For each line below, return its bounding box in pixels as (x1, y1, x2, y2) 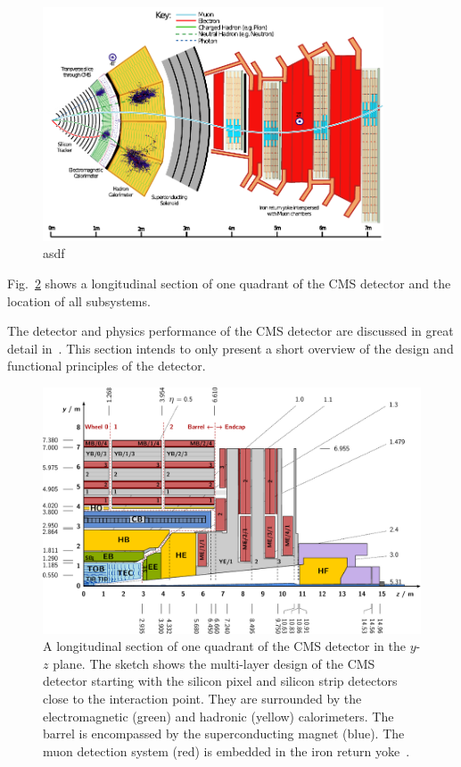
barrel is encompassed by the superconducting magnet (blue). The (43, 724, 405, 743)
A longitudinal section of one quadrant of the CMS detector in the (43, 637, 406, 655)
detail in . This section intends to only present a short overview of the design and (7, 338, 454, 357)
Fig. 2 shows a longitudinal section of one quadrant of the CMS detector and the (7, 273, 451, 292)
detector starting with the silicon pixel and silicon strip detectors (43, 671, 398, 690)
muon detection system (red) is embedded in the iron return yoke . (43, 741, 410, 760)
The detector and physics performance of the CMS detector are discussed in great (7, 321, 454, 340)
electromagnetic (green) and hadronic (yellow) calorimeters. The (43, 706, 394, 725)
